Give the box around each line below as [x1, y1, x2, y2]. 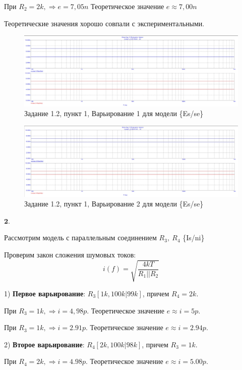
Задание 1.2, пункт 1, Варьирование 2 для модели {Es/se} [24, 198, 204, 209]
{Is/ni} [183, 232, 205, 243]
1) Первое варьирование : [4, 288, 86, 299]
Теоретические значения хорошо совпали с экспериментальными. [4, 18, 205, 28]
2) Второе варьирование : [4, 339, 85, 349]
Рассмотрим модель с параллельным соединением [4, 232, 157, 243]
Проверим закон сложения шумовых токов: [4, 249, 136, 259]
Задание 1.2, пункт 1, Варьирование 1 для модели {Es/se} [24, 108, 204, 119]
